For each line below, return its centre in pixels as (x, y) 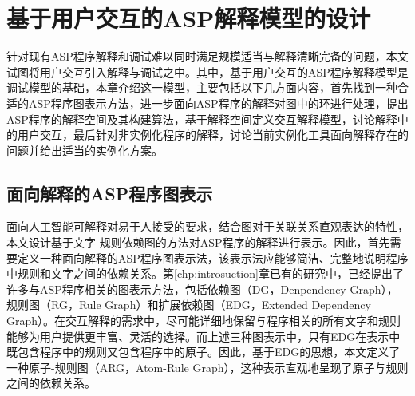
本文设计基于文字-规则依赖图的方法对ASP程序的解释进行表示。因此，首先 (198, 242)
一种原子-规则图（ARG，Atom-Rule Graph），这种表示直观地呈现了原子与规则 (207, 367)
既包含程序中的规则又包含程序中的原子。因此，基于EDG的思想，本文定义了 (204, 352)
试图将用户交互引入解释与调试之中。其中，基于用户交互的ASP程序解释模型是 (207, 71)
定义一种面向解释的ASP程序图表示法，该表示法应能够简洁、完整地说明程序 (213, 257)
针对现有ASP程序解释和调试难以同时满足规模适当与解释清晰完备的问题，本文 (207, 56)
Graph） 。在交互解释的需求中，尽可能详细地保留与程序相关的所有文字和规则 (204, 321)
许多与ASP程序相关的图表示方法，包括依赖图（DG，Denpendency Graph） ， (202, 289)
